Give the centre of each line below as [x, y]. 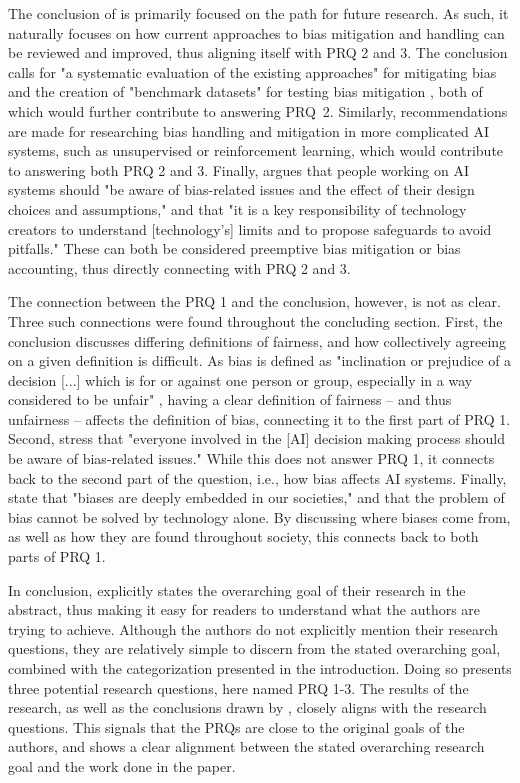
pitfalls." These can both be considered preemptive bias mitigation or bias [234, 248]
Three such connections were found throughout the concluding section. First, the [255, 320]
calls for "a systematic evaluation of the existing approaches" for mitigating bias [252, 71]
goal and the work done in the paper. [122, 765]
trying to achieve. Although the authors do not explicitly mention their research [253, 628]
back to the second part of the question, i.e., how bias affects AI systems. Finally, [257, 477]
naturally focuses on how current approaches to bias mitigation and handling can [256, 32]
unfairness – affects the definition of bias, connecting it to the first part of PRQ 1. [259, 418]
